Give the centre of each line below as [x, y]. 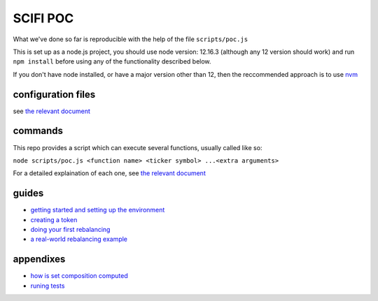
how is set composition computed [79, 276]
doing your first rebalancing [70, 229]
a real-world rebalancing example [79, 239]
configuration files [54, 94]
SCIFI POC [43, 18]
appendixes [39, 259]
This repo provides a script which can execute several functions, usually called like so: [138, 147]
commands [38, 131]
